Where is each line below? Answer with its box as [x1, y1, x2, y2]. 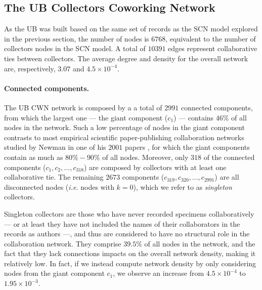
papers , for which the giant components [124, 142, 250, 152]
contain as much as [4, 151, 63, 162]
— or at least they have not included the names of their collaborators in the [4, 218, 240, 229]
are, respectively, [4, 63, 56, 73]
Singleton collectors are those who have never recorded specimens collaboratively [4, 208, 254, 219]
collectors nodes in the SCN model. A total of [4, 43, 146, 54]
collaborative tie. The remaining [4, 172, 104, 182]
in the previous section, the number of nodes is [4, 33, 149, 44]
